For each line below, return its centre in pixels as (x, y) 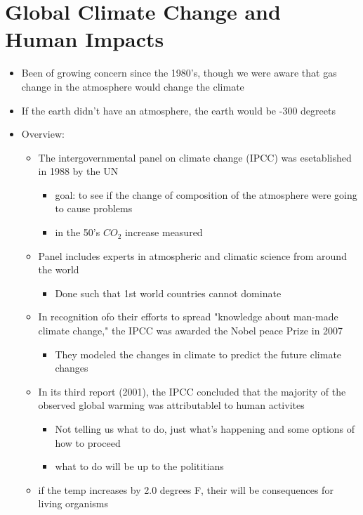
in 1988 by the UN (78, 171)
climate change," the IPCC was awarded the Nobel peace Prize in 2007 (191, 331)
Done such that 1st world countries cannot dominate (168, 293)
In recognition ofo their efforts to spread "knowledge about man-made (188, 317)
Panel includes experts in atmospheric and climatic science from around (192, 255)
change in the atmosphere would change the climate (133, 86)
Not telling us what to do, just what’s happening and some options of (205, 429)
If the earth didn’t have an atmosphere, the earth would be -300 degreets (178, 110)
